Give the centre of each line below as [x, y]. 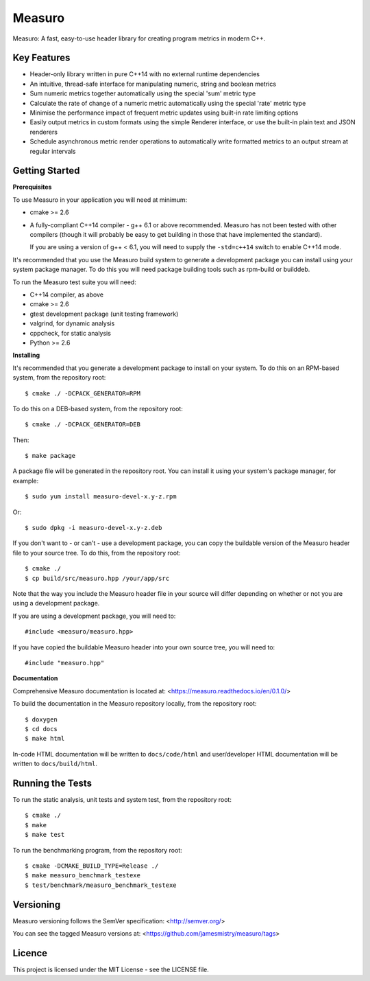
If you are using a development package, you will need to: [94, 616]
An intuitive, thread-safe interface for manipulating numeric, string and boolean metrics [153, 84]
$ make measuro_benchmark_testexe [83, 876]
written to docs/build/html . [55, 764]
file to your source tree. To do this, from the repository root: [97, 553]
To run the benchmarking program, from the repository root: [98, 850]
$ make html [45, 739]
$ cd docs [41, 729]
